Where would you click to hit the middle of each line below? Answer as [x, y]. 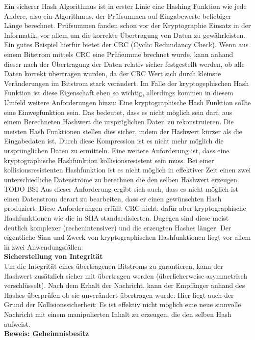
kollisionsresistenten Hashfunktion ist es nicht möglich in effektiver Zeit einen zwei [127, 170]
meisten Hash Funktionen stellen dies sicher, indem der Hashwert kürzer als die [123, 131]
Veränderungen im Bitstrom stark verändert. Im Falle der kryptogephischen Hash [127, 83]
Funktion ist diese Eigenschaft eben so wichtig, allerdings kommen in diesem [119, 93]
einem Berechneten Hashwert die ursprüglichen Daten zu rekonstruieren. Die [119, 122]
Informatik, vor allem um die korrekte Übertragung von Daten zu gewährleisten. [125, 35]
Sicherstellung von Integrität [53, 256]
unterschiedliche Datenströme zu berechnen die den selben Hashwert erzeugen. [122, 179]
